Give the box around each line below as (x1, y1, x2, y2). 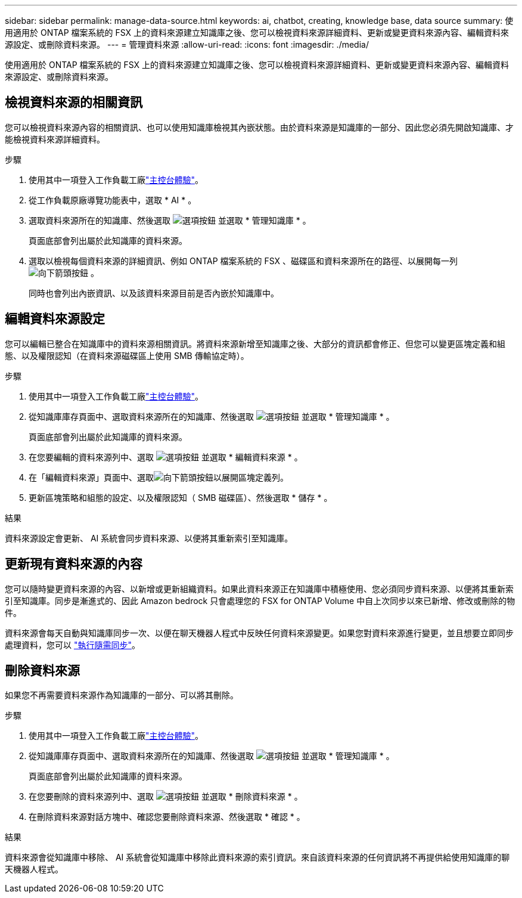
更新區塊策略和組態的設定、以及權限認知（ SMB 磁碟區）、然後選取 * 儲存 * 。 (29, 492, 333, 503)
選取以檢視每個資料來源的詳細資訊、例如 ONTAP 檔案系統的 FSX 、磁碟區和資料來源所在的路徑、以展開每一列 (29, 255, 458, 266)
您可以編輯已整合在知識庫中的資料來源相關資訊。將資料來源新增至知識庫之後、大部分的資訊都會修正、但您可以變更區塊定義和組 (5, 338, 505, 349)
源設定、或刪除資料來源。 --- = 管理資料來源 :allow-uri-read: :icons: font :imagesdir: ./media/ (5, 39, 369, 49)
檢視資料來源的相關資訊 (5, 95, 142, 110)
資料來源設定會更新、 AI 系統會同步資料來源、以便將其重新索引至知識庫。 (5, 532, 293, 543)
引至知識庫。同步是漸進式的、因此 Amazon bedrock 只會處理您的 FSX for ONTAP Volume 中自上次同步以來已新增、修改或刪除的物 (5, 595, 515, 606)
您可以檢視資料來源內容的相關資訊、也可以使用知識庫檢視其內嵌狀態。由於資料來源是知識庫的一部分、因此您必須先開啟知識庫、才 (5, 122, 514, 132)
